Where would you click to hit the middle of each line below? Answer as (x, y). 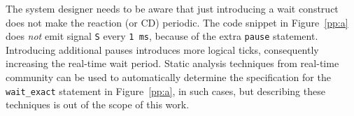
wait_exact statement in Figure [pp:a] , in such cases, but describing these (165, 90)
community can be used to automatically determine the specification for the (168, 77)
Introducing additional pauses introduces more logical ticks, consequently (162, 49)
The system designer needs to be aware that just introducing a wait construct (172, 8)
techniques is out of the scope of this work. (98, 104)
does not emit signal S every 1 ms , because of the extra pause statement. (162, 36)
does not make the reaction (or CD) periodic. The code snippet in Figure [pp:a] (177, 22)
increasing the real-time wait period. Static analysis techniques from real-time (172, 63)
